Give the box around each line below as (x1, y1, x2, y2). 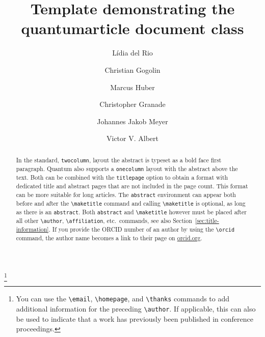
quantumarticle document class (21, 18, 244, 39)
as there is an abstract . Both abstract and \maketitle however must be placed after (16, 208, 247, 216)
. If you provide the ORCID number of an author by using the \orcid (48, 225, 234, 234)
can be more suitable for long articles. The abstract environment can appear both (16, 190, 236, 199)
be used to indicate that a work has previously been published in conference (16, 313, 253, 324)
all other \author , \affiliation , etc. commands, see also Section (16, 216, 192, 225)
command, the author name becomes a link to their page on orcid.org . (16, 234, 202, 242)
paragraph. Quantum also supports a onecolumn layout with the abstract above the (16, 164, 238, 173)
